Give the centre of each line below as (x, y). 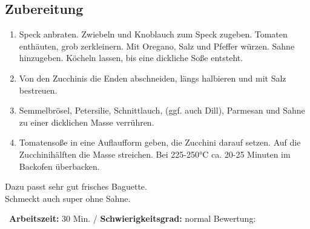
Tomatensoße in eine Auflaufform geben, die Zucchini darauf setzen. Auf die (160, 142)
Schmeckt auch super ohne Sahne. (68, 198)
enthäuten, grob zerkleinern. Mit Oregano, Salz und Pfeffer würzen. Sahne (157, 46)
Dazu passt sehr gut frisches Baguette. (76, 186)
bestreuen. (38, 90)
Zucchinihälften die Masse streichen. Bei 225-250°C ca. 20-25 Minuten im (155, 154)
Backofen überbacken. (59, 166)
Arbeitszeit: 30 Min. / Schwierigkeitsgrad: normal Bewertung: (133, 218)
